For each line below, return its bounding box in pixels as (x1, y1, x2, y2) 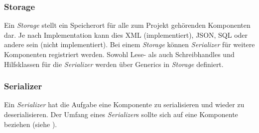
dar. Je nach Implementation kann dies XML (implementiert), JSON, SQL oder (4, 29, 248, 40)
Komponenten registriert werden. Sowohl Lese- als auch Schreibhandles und (4, 49, 235, 59)
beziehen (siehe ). (4, 119, 57, 129)
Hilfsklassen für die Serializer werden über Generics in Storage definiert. (4, 59, 224, 69)
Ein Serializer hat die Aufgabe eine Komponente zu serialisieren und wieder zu (4, 99, 245, 110)
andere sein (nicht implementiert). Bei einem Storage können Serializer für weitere (4, 39, 255, 50)
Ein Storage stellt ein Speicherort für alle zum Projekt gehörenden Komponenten (4, 20, 251, 30)
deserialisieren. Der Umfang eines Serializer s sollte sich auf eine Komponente (4, 109, 238, 119)
